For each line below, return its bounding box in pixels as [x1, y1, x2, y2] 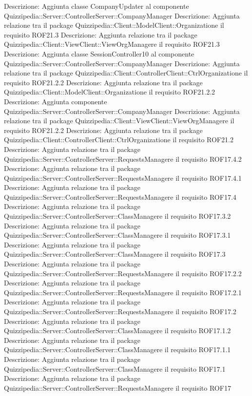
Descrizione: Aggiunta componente [4, 96, 107, 106]
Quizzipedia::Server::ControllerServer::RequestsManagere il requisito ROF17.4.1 [4, 172, 242, 183]
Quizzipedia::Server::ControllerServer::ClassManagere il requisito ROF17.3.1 [4, 230, 231, 240]
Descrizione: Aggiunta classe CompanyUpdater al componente [4, 1, 189, 11]
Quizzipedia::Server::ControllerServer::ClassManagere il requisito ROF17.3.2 [4, 211, 231, 221]
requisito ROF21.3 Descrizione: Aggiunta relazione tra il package [4, 29, 197, 39]
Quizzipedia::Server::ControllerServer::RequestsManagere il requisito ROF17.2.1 [4, 287, 242, 297]
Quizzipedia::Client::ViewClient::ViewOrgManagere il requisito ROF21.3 [4, 39, 220, 49]
